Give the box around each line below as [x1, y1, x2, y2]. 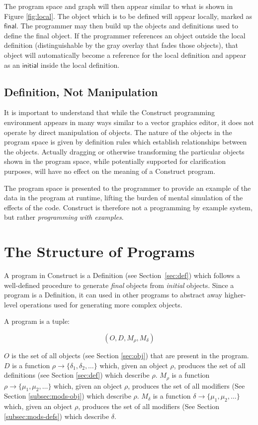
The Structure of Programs [4, 241, 195, 262]
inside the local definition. [40, 59, 120, 70]
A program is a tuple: [4, 316, 70, 326]
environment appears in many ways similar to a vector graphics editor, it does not [4, 117, 255, 127]
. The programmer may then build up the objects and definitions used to [16, 20, 239, 31]
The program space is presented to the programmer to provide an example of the [4, 182, 251, 193]
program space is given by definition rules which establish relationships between [4, 137, 247, 147]
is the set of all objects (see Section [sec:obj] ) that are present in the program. [11, 350, 249, 360]
